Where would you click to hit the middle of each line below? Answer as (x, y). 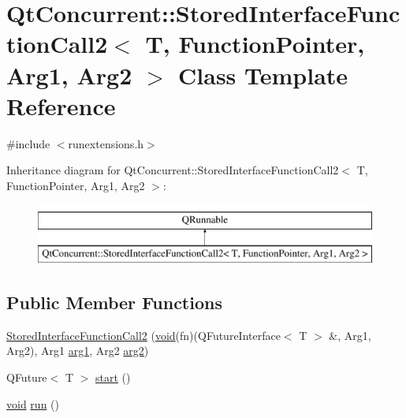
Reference (61, 105)
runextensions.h (106, 143)
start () (113, 377)
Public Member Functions (114, 302)
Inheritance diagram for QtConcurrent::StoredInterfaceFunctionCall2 (173, 170)
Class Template (263, 75)
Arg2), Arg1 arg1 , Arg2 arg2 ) (78, 351)
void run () (33, 403)
